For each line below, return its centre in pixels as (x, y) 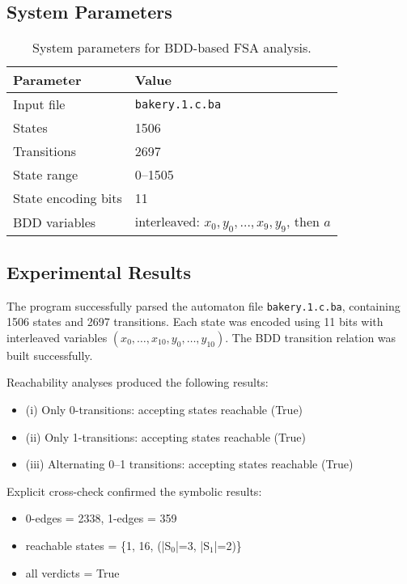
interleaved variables (57, 337)
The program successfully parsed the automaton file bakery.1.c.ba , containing (203, 305)
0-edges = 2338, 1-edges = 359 (101, 518)
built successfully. (50, 355)
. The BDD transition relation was (311, 337)
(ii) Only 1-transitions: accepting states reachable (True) (165, 436)
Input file (39, 104)
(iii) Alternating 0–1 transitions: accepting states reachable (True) (189, 464)
